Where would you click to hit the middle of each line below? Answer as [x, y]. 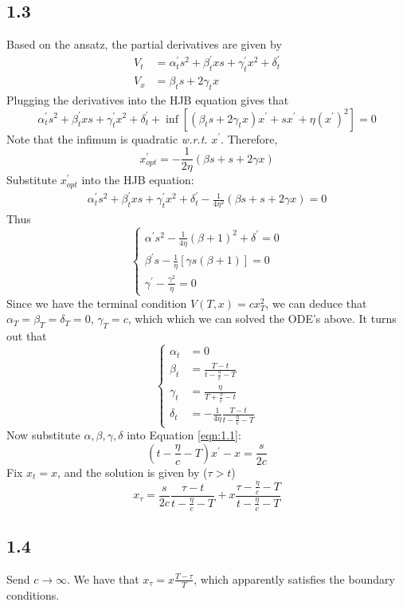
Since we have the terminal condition [97, 303]
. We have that [103, 578]
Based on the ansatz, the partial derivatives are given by [144, 44]
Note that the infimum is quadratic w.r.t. [107, 138]
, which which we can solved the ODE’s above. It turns [262, 319]
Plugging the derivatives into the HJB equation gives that [148, 99]
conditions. [33, 594]
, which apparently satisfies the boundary [294, 578]
